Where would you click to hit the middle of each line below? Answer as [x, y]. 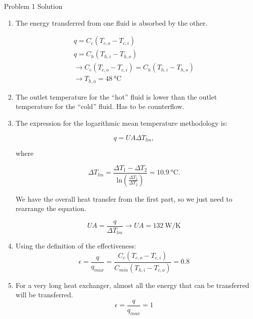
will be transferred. [44, 295]
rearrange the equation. [51, 208]
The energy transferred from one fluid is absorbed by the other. [111, 22]
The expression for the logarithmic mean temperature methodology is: [122, 123]
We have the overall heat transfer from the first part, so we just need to [124, 198]
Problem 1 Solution [33, 6]
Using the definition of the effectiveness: [76, 246]
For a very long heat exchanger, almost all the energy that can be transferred [132, 285]
